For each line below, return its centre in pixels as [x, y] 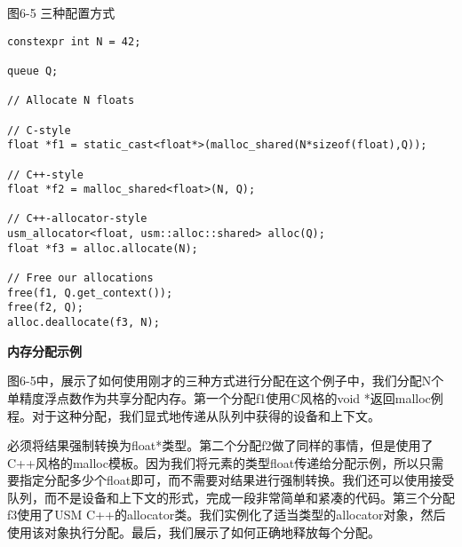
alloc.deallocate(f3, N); [84, 323]
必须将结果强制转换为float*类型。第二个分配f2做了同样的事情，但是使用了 [220, 445]
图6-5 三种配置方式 [61, 12]
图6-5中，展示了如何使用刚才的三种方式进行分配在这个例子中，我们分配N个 [226, 381]
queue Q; [33, 71]
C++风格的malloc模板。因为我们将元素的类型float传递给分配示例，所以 [213, 462]
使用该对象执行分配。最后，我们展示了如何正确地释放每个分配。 [194, 532]
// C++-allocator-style [77, 219]
